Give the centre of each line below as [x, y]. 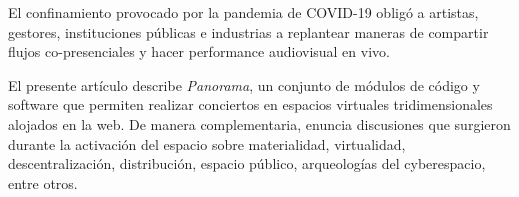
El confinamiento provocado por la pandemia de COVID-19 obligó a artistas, [243, 12]
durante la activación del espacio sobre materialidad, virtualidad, [207, 143]
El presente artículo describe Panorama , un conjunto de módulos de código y [244, 84]
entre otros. [43, 182]
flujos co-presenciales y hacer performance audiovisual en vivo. [199, 51]
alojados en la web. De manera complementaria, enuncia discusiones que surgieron [259, 123]
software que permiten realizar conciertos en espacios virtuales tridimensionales [250, 104]
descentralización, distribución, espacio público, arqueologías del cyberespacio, [247, 163]
